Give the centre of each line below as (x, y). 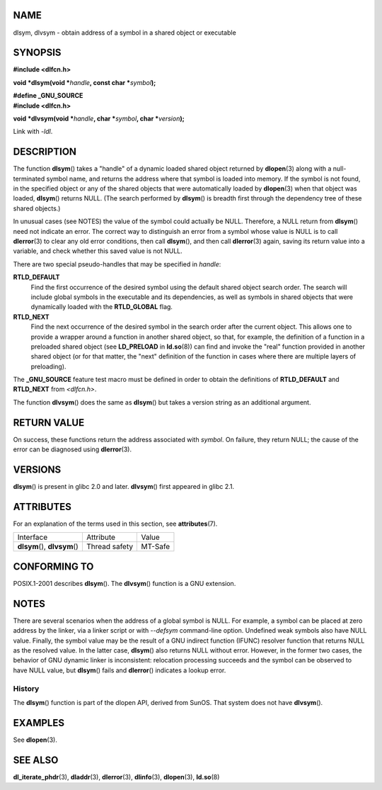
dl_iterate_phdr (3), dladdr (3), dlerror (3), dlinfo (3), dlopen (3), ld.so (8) (116, 777)
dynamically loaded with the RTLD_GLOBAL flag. (102, 307)
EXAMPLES (39, 723)
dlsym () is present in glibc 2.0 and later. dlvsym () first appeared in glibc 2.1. (124, 487)
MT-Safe (156, 547)
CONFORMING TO (53, 566)
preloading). (48, 366)
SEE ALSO (36, 760)
